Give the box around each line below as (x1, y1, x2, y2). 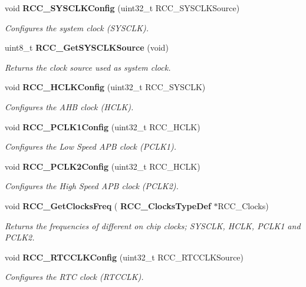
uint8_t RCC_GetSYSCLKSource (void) (5, 41, 169, 54)
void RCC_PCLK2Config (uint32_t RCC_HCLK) (5, 160, 200, 172)
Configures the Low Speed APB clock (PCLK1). (5, 140, 177, 153)
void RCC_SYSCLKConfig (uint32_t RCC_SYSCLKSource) (5, 2, 240, 14)
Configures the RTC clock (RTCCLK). (5, 270, 144, 283)
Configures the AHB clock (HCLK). (5, 100, 134, 113)
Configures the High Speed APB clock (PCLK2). (5, 180, 179, 192)
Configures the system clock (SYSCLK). (5, 21, 149, 34)
